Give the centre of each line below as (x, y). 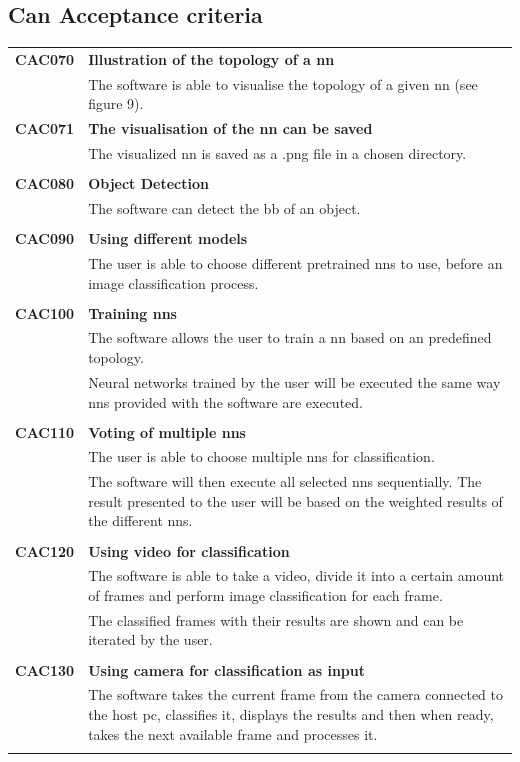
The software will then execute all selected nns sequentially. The (285, 481)
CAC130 (45, 669)
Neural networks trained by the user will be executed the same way (294, 381)
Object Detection (148, 183)
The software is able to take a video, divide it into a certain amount (296, 575)
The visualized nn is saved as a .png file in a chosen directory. (277, 153)
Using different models (168, 238)
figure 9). (116, 103)
